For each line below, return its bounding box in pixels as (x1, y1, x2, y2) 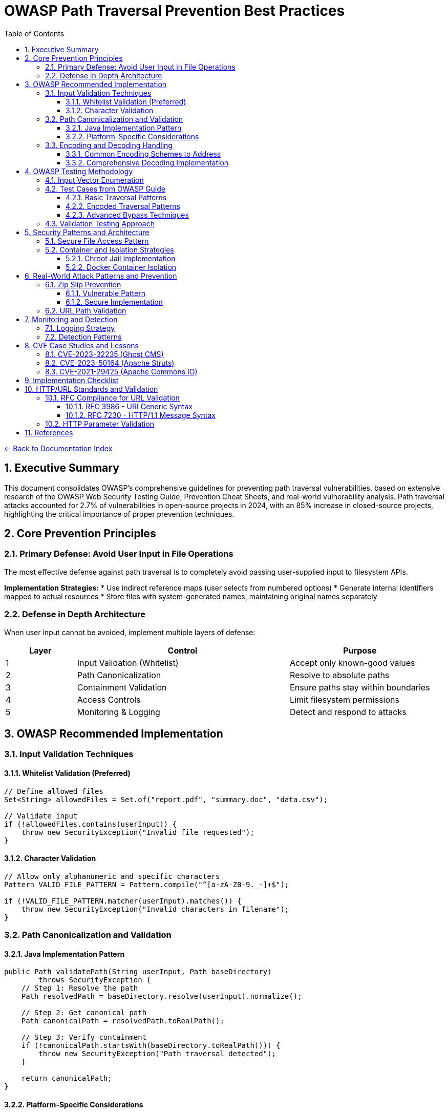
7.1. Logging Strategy (45, 323, 115, 332)
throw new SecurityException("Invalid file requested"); (21, 828, 254, 836)
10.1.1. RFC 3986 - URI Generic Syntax (66, 402, 193, 411)
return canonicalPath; (21, 1074, 112, 1083)
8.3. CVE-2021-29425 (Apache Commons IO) (45, 367, 198, 376)
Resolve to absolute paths (290, 669, 390, 680)
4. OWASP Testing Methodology (25, 166, 133, 176)
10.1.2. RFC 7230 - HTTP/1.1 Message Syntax (66, 410, 216, 419)
